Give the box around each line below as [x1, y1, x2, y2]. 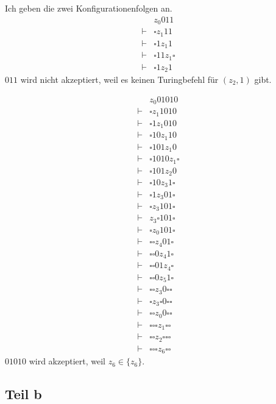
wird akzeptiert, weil [29, 355, 105, 367]
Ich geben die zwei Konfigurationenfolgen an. [5, 2, 172, 14]
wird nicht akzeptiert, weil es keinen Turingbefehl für [20, 73, 219, 86]
